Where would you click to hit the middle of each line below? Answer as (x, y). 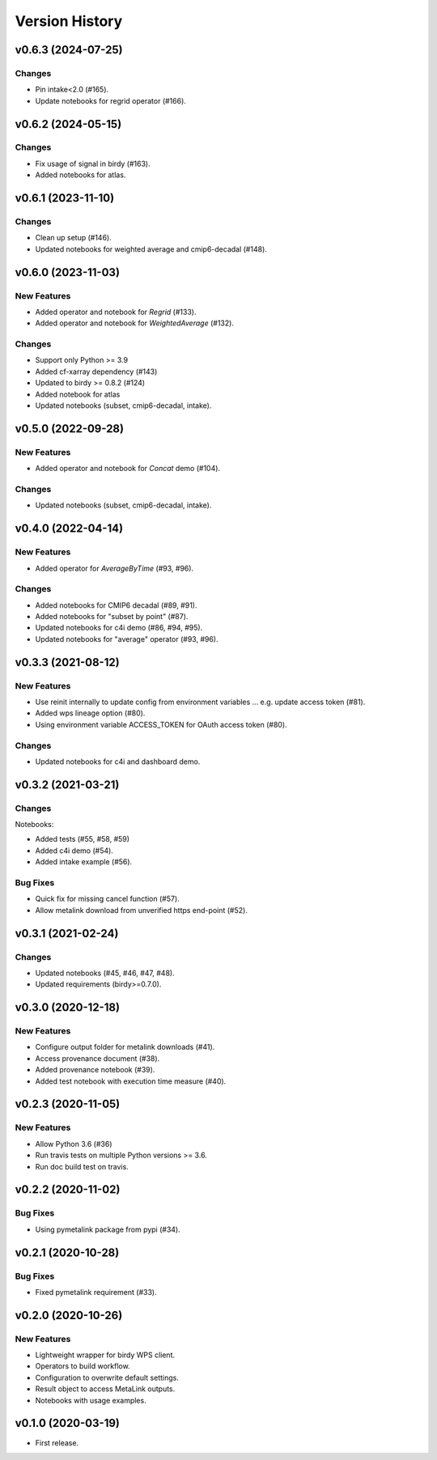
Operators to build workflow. (83, 1366)
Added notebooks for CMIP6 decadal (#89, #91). (116, 605)
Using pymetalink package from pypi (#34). (108, 1229)
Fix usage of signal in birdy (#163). (93, 163)
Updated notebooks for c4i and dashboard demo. (118, 762)
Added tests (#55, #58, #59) (82, 839)
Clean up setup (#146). (74, 238)
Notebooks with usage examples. (91, 1400)
